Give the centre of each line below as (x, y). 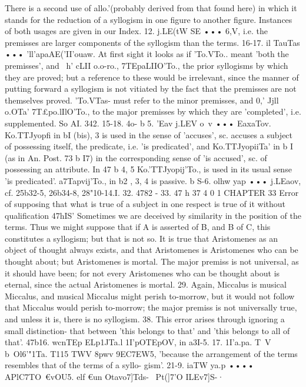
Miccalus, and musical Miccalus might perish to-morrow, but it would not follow (150, 296)
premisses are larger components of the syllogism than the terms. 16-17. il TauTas (152, 42)
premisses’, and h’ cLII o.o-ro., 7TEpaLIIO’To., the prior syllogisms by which (147, 65)
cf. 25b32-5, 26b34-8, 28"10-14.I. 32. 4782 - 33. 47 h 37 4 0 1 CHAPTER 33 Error (152, 192)
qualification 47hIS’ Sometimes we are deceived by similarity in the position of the (153, 215)
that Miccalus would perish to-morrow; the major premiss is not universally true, (151, 307)
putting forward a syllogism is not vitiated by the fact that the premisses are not (151, 89)
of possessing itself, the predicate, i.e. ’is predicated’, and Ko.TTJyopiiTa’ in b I (149, 146)
